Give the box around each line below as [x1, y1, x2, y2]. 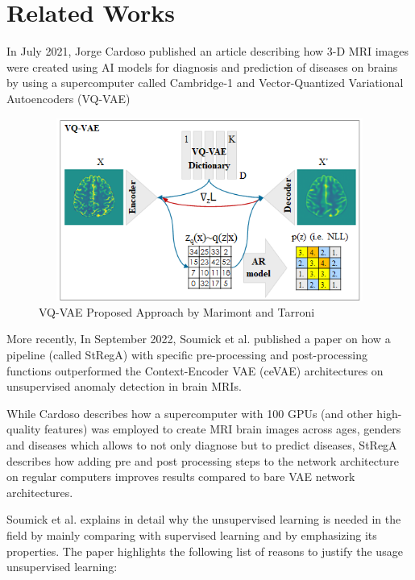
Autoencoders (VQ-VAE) [6, 89, 131, 106]
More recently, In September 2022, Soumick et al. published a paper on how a [6, 330, 391, 347]
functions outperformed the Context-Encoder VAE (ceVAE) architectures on [6, 362, 384, 379]
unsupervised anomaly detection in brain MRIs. [6, 378, 242, 395]
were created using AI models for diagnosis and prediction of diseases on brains [6, 58, 398, 75]
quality [6, 420, 41, 437]
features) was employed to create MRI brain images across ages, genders [44, 420, 401, 437]
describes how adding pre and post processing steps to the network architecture [6, 452, 399, 469]
